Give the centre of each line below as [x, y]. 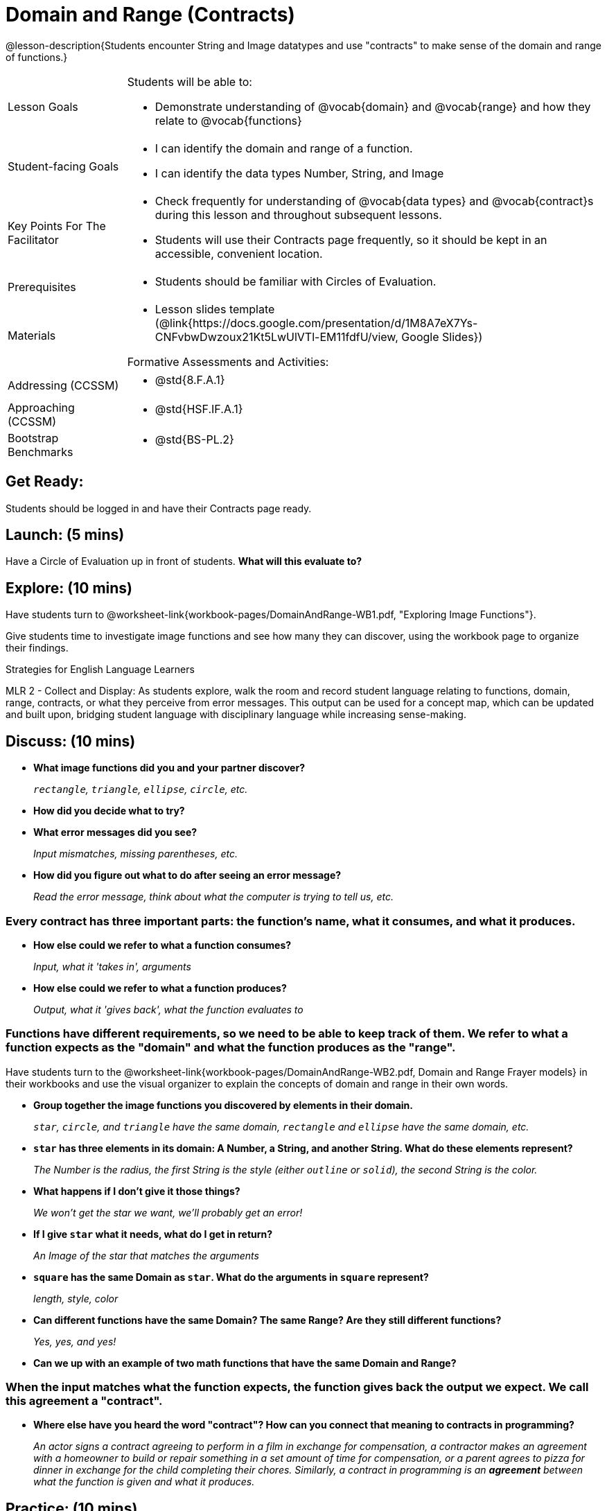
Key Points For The [57, 226]
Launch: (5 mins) [65, 535]
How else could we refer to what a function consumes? [162, 945]
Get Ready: [45, 482]
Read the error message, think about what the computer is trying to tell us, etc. [213, 897]
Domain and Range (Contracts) [150, 15]
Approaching [41, 407]
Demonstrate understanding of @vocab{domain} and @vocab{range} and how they [373, 106]
